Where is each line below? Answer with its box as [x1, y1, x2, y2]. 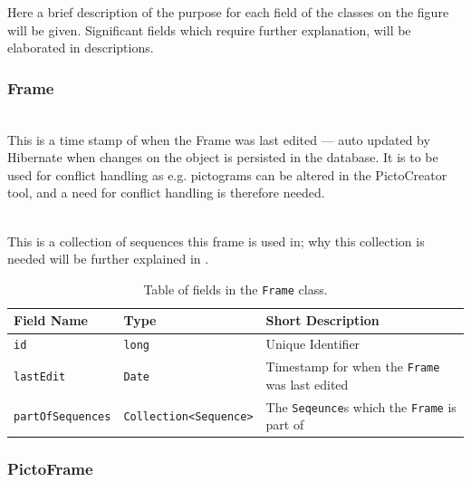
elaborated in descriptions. [7, 38, 154, 57]
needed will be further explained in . [7, 249, 209, 268]
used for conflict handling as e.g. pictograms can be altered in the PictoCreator [7, 165, 447, 184]
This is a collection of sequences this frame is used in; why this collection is [7, 231, 425, 250]
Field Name [14, 311, 88, 330]
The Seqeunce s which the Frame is [265, 397, 457, 416]
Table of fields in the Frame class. [143, 279, 328, 298]
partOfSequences [14, 410, 111, 424]
